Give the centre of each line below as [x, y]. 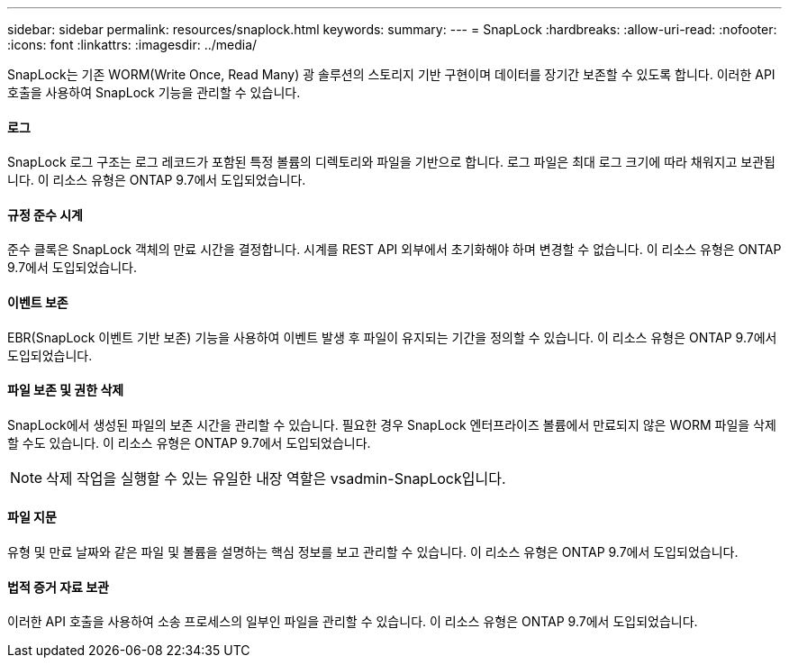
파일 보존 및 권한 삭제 [66, 390]
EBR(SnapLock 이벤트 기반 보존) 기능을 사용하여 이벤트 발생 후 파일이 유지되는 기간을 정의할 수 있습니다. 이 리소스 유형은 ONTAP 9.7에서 [392, 337]
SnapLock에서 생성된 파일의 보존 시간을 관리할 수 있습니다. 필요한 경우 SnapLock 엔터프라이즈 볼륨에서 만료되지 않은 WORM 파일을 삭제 [392, 424]
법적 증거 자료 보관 [58, 587]
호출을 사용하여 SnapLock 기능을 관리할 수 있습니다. [154, 92]
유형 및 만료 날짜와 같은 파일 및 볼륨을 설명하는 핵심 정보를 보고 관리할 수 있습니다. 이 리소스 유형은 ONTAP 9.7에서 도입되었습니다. [373, 552]
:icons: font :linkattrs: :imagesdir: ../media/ [132, 45]
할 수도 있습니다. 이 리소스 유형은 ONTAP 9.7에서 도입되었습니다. [189, 442]
